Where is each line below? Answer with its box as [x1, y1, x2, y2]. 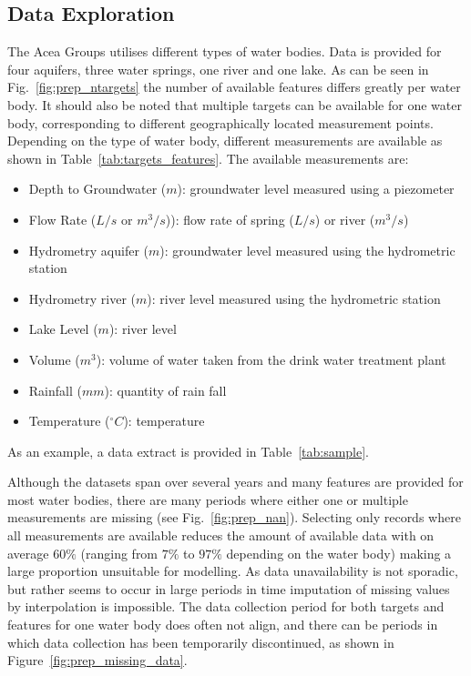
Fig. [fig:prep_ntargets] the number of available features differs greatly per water [7, 77, 461, 96]
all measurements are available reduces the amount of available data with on [7, 526, 435, 545]
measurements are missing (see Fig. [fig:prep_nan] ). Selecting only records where [7, 508, 461, 527]
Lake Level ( [28, 319, 98, 338]
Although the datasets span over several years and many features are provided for [7, 472, 464, 491]
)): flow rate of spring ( [165, 209, 294, 228]
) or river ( [314, 209, 375, 228]
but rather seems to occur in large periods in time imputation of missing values [7, 579, 450, 598]
